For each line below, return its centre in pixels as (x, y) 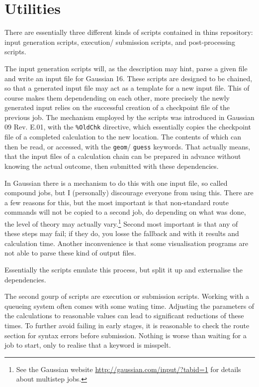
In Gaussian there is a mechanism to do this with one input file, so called (116, 183)
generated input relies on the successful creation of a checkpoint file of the (117, 107)
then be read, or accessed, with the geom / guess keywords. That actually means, (128, 146)
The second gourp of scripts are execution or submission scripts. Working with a (127, 296)
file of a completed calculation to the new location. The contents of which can (123, 137)
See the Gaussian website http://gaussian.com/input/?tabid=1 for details (129, 369)
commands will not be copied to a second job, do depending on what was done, (125, 212)
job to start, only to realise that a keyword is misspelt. (88, 345)
